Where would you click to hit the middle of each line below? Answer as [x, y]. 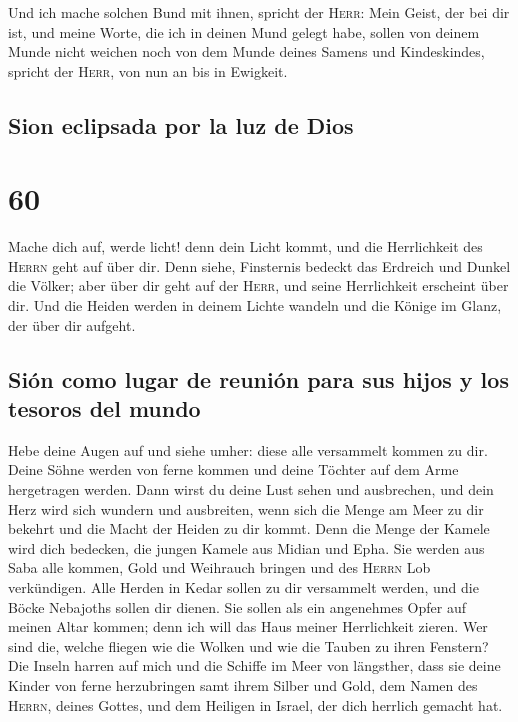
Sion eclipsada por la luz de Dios [181, 124]
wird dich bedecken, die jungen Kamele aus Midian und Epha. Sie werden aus [246, 547]
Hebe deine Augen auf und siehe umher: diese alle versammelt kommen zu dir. [248, 449]
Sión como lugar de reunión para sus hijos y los [258, 378]
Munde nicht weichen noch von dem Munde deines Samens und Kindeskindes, [246, 51]
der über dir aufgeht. [72, 324]
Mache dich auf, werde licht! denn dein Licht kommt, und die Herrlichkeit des [245, 246]
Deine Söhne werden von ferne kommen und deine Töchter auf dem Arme [233, 469]
